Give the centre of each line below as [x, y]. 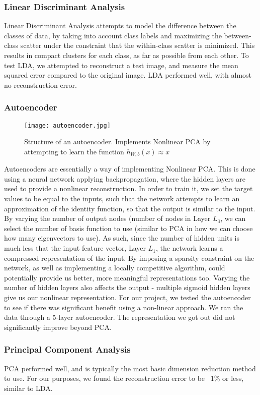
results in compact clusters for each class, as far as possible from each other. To [126, 55]
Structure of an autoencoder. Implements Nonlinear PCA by [117, 142]
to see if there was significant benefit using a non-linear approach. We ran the [124, 307]
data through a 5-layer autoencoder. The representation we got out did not [120, 317]
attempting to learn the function [74, 151]
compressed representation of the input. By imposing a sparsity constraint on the [129, 258]
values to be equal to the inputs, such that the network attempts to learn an [122, 199]
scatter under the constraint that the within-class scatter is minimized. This [138, 45]
